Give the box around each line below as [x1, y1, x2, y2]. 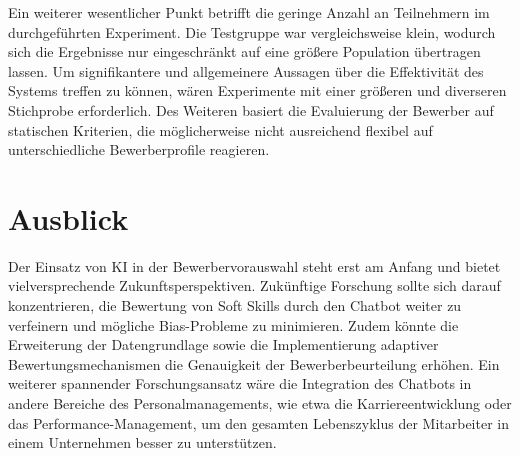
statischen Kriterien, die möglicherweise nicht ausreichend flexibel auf [8, 119, 433, 140]
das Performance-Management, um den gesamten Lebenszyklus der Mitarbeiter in [8, 412, 509, 433]
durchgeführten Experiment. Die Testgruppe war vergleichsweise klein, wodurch [8, 21, 496, 42]
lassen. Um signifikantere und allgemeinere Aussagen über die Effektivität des [8, 60, 484, 81]
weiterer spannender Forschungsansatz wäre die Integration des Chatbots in [8, 373, 472, 394]
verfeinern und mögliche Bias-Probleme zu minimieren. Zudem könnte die [8, 314, 459, 335]
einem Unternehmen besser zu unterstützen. [8, 432, 277, 453]
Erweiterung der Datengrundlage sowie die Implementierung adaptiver [8, 334, 439, 355]
